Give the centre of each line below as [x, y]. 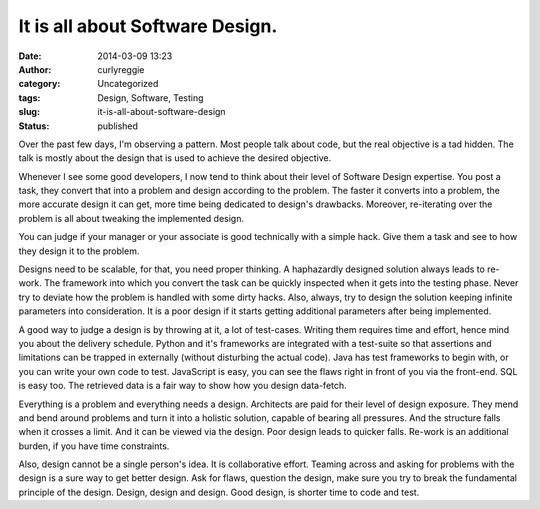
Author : [35, 69]
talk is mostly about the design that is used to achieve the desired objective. [175, 158]
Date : [30, 56]
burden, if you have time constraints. [94, 446]
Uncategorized [128, 84]
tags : [29, 97]
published [118, 126]
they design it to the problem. [79, 251]
